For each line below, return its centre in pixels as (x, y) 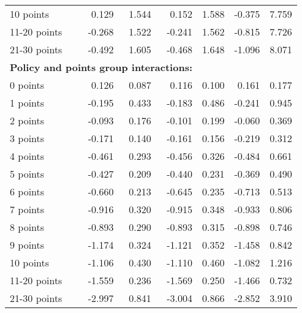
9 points (27, 245)
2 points (27, 120)
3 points (27, 138)
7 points (27, 209)
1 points (27, 103)
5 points (27, 174)
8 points (27, 227)
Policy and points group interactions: (101, 67)
